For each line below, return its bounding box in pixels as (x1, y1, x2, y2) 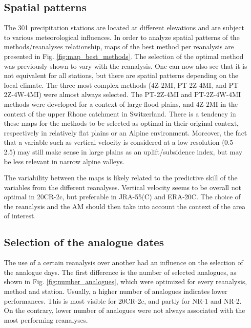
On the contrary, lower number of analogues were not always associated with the (4, 305, 245, 315)
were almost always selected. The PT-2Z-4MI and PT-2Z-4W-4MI (43, 89, 241, 99)
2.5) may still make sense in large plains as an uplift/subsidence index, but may (4, 146, 243, 156)
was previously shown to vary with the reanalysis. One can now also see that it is (4, 60, 247, 71)
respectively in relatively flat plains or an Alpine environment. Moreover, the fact (4, 127, 247, 137)
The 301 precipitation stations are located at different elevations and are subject (4, 22, 244, 33)
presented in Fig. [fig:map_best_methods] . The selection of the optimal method (4, 51, 244, 61)
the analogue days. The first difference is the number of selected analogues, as (4, 267, 237, 277)
